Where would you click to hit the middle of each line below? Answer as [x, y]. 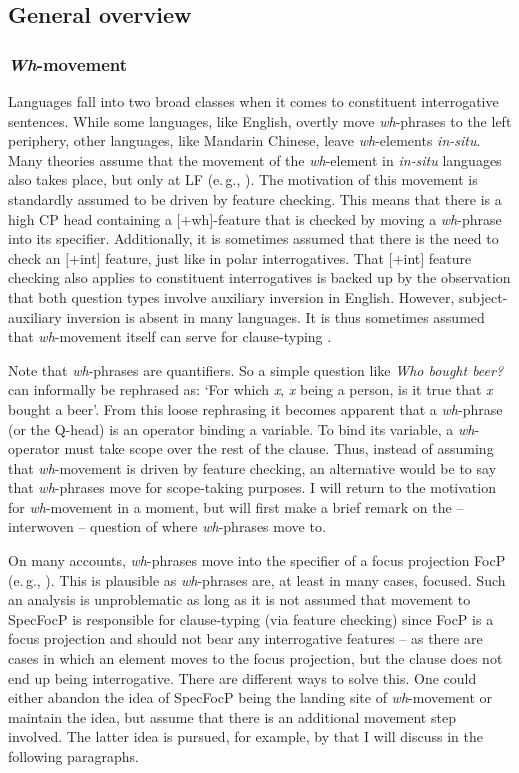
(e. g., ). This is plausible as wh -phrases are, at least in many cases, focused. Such [257, 579]
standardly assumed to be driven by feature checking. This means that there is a [255, 198]
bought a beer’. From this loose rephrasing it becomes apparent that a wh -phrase [255, 408]
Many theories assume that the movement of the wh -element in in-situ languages [255, 159]
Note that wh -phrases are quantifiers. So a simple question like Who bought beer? [256, 369]
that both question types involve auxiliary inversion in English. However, [231, 296]
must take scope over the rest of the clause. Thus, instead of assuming [279, 448]
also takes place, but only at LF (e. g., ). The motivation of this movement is [243, 179]
